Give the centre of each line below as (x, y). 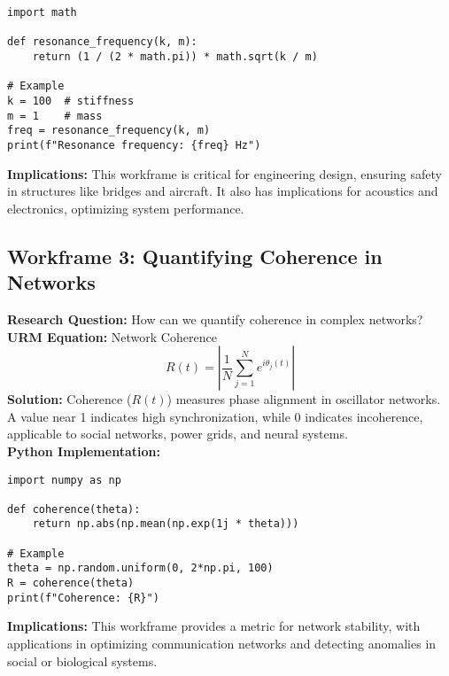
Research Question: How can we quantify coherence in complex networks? (215, 319)
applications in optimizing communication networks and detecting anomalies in (222, 643)
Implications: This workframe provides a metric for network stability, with (214, 626)
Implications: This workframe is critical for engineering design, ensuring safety (224, 173)
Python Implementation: (84, 451)
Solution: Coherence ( (70, 399)
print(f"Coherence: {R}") (83, 598)
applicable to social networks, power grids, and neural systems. (178, 434)
